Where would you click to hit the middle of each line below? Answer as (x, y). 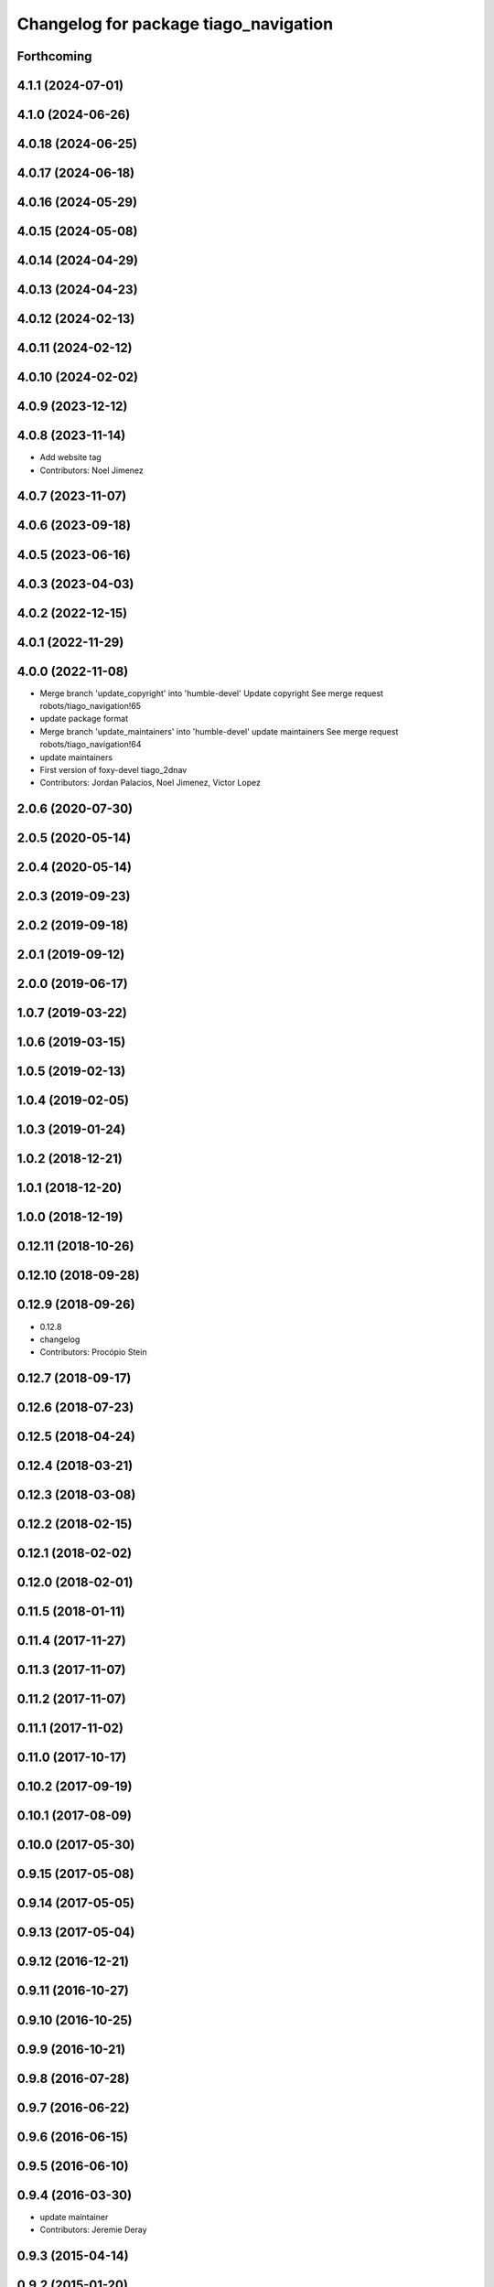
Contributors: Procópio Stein (93, 1352)
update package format (84, 719)
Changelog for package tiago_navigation (175, 24)
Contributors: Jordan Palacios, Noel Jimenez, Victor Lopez (150, 783)
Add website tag (71, 457)
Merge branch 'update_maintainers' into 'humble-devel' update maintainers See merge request (219, 731)
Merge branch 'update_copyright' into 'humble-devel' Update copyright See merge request (212, 693)
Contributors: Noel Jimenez (91, 470)
